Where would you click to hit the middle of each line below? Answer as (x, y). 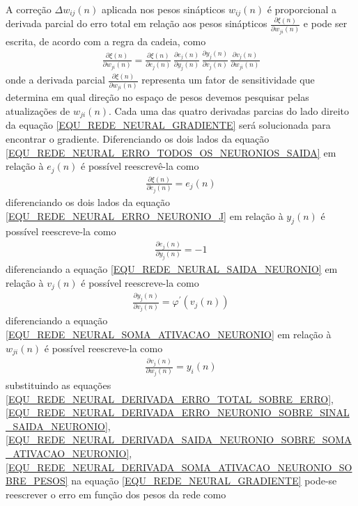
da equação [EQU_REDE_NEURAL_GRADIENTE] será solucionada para (168, 125)
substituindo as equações (59, 385)
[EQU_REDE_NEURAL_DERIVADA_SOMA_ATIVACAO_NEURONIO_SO (179, 467)
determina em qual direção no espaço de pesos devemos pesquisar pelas (157, 97)
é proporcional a (302, 9)
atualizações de (38, 110)
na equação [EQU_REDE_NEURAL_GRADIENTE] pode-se (204, 481)
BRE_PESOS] (37, 481)
